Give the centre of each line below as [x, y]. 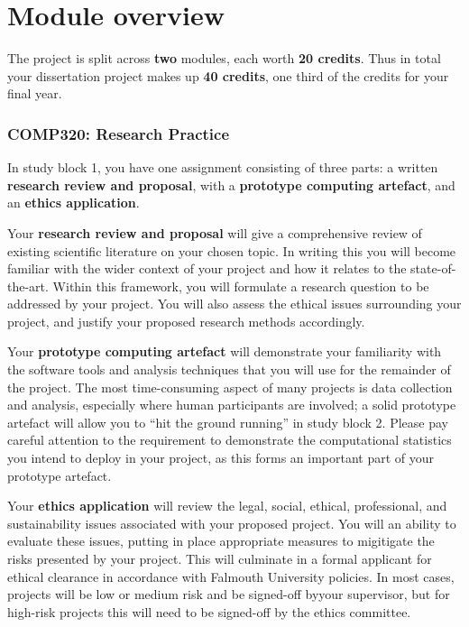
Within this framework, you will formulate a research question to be [241, 286]
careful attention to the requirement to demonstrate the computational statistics [230, 440]
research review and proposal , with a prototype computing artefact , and [231, 184]
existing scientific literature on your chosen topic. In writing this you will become [232, 250]
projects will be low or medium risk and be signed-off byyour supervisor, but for [229, 594]
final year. [35, 93]
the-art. [28, 286]
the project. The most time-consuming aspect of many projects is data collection [230, 387]
